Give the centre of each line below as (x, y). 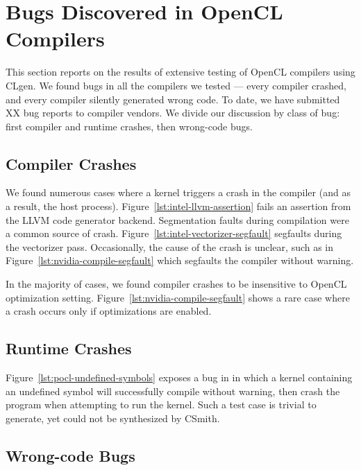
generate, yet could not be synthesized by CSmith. (113, 418)
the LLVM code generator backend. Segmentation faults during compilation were (177, 219)
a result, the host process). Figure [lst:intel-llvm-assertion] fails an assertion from (178, 206)
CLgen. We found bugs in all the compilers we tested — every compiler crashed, (176, 85)
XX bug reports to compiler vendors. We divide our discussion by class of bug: (173, 113)
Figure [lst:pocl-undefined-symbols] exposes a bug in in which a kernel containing (179, 377)
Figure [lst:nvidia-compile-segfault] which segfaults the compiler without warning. (180, 260)
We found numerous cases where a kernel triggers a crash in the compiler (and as (178, 192)
